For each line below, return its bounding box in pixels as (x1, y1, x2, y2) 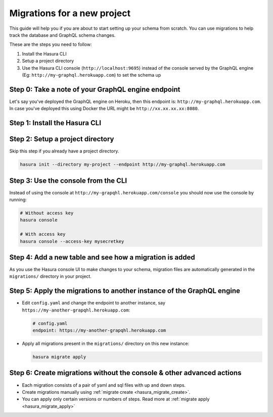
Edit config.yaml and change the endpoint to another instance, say (22, 300, 165, 306)
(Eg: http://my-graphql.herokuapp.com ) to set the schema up (22, 72, 161, 78)
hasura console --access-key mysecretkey (20, 238, 124, 244)
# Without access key (20, 210, 74, 216)
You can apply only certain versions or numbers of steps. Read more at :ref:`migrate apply (22, 396, 210, 402)
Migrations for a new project (9, 8, 131, 19)
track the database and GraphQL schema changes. (9, 32, 116, 38)
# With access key (20, 231, 66, 237)
